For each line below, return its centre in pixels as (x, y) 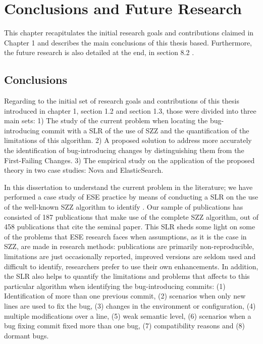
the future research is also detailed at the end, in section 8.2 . (99, 52)
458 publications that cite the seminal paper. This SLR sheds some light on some (130, 227)
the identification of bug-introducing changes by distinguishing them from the (124, 150)
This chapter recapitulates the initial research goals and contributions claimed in (129, 33)
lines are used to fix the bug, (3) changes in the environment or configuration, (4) (130, 305)
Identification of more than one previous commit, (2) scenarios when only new (125, 296)
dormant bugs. (27, 335)
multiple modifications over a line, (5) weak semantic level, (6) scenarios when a (128, 315)
